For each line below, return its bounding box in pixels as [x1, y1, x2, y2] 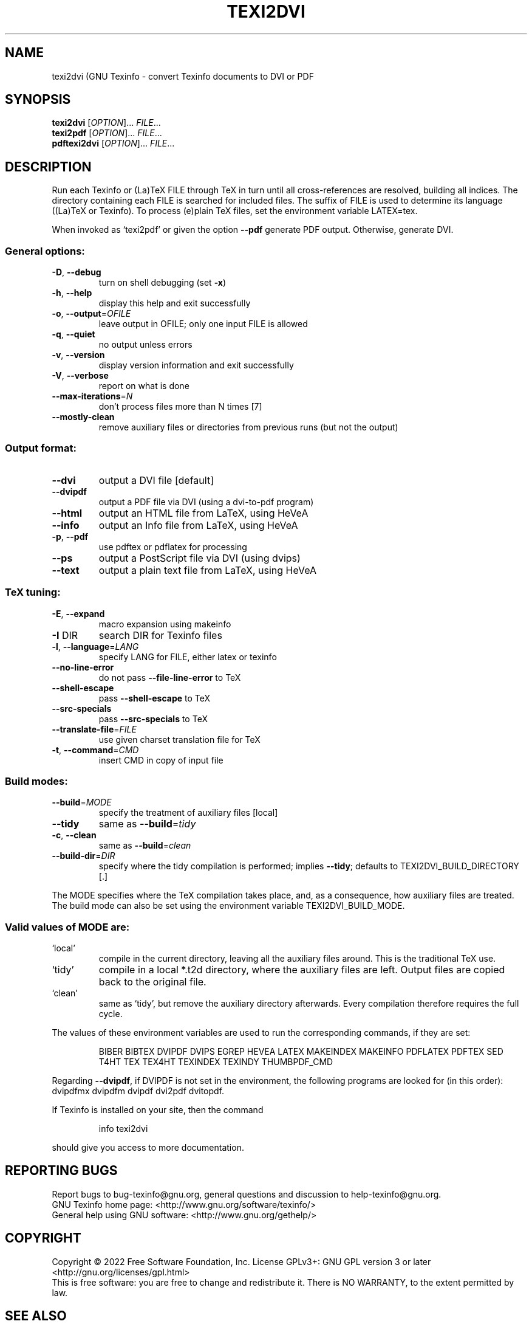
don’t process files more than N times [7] [98, 401, 262, 412]
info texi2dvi [98, 1123, 148, 1134]
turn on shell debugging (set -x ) [98, 277, 227, 288]
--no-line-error [52, 661, 114, 672]
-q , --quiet [52, 329, 95, 340]
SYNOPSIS [5, 92, 71, 108]
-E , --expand [52, 608, 105, 619]
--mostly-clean [52, 412, 115, 422]
